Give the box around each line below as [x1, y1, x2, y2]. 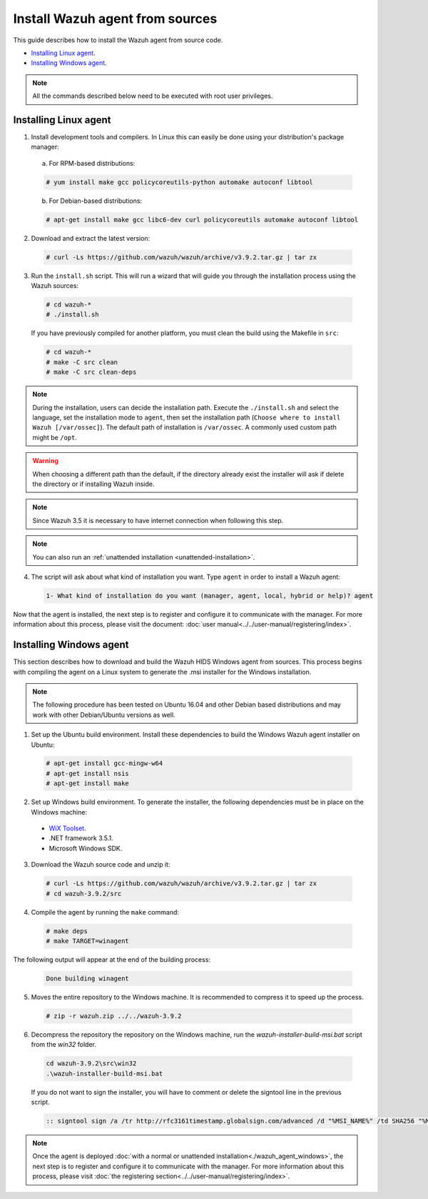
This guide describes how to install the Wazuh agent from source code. [13, 36, 223, 44]
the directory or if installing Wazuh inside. [32, 479, 155, 488]
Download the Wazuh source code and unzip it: [31, 860, 170, 869]
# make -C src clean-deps [46, 368, 137, 377]
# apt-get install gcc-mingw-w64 [46, 760, 163, 767]
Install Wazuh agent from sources [13, 11, 218, 26]
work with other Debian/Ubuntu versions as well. [32, 710, 175, 719]
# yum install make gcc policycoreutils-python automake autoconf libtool [46, 178, 314, 186]
